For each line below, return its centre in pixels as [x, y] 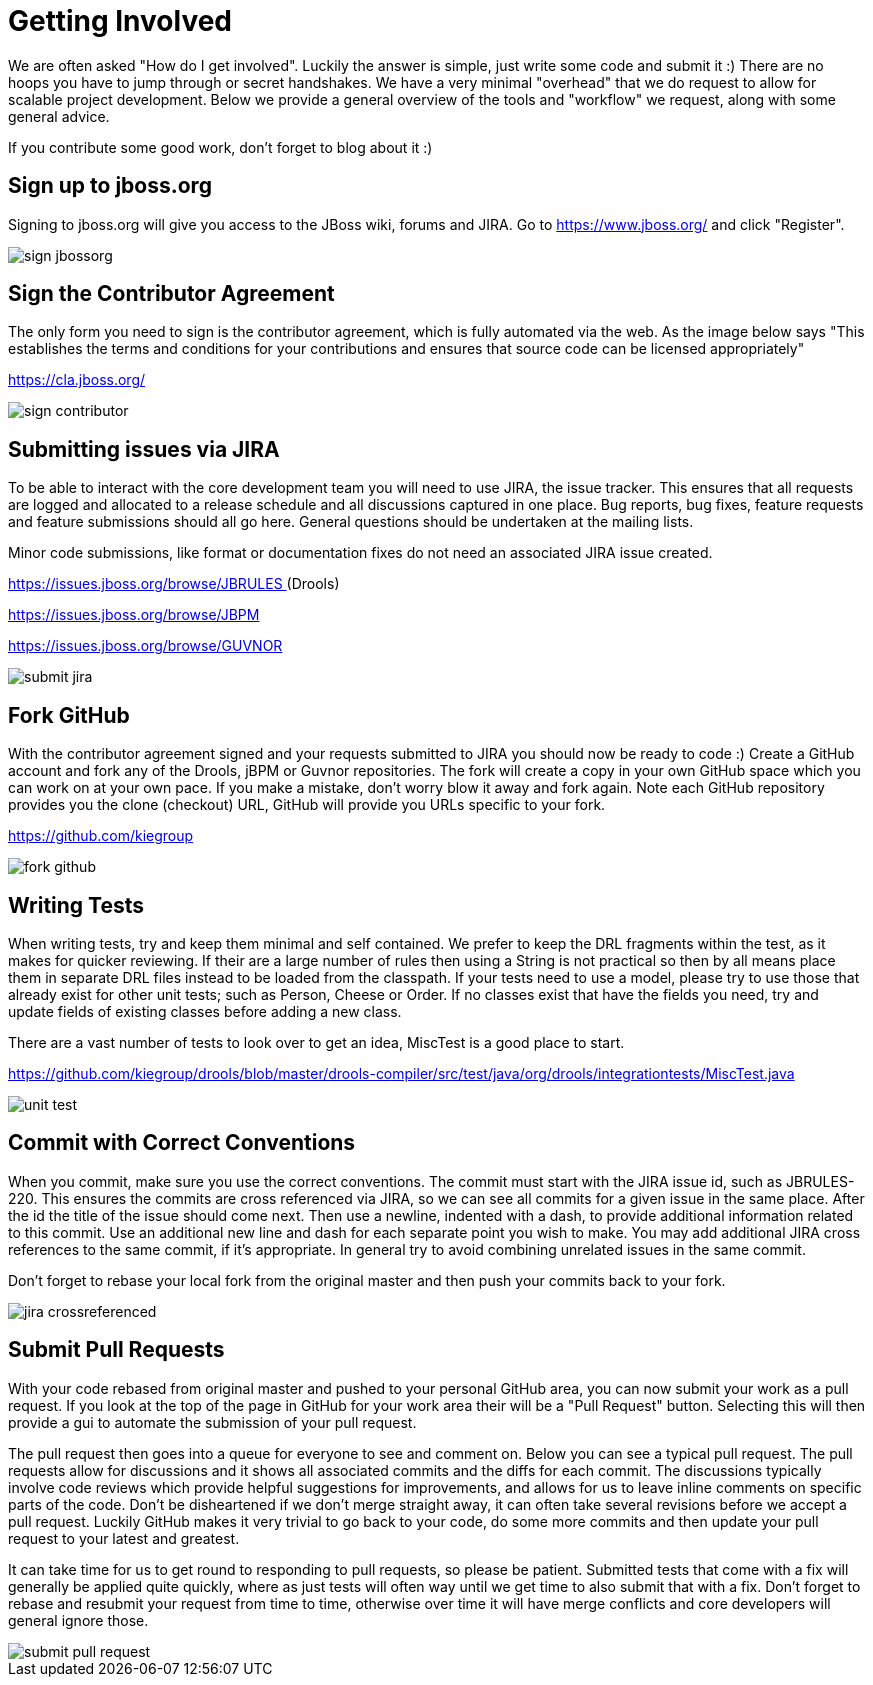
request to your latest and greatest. [124, 1538]
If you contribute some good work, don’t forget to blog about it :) [220, 147]
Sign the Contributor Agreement [171, 294]
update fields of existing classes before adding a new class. [205, 1011]
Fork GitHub [69, 715]
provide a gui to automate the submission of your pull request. [212, 1422]
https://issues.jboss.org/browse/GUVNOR [145, 646]
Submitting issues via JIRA [144, 449]
